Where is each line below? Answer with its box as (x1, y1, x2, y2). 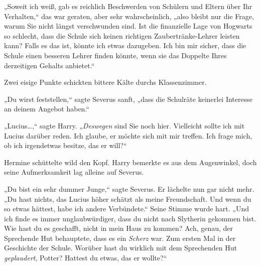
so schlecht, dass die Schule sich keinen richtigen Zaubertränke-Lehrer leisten (4, 30, 240, 41)
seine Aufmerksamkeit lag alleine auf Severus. (4, 167, 144, 177)
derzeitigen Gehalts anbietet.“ (4, 60, 95, 70)
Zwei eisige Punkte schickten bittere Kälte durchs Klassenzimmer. (4, 77, 207, 87)
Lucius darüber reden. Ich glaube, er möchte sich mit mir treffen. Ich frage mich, (4, 130, 252, 141)
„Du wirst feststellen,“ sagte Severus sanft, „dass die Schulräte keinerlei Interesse (4, 93, 252, 104)
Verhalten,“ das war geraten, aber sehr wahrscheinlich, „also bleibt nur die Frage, (4, 11, 254, 21)
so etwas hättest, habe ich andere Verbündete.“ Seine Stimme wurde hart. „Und (4, 203, 249, 214)
